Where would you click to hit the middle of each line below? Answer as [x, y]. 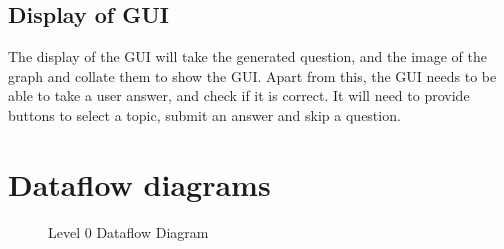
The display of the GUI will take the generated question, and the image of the [247, 56]
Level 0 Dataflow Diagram [128, 231]
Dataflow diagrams [139, 183]
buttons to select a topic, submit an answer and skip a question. [204, 114]
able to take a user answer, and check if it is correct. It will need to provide [239, 95]
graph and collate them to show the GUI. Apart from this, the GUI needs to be [252, 75]
